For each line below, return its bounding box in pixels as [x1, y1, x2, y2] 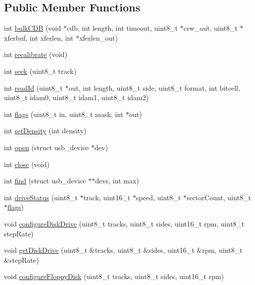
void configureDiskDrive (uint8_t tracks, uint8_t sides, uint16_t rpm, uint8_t [4, 218, 245, 228]
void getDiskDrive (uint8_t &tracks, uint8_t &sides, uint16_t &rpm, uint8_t [4, 245, 243, 255]
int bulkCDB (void [4, 23, 61, 33]
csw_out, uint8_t [183, 23, 238, 33]
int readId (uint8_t [4, 82, 63, 93]
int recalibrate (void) [4, 49, 68, 59]
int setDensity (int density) [4, 125, 86, 136]
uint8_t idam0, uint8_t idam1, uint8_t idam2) [4, 92, 149, 103]
